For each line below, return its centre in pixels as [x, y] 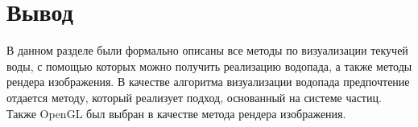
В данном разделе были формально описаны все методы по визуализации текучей [207, 50]
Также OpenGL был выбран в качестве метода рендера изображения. [176, 113]
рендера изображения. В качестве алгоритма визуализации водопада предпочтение [208, 82]
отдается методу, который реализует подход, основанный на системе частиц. [194, 97]
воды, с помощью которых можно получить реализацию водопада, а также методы [209, 66]
